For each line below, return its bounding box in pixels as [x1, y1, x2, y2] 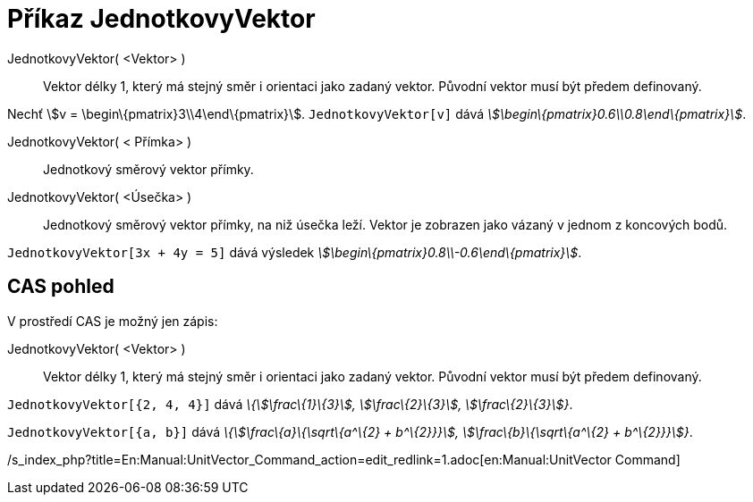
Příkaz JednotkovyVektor [7, 4, 316, 34]
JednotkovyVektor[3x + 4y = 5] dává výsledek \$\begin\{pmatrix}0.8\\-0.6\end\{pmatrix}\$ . [7, 244, 582, 260]
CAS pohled [7, 275, 114, 298]
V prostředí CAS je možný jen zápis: [7, 313, 218, 329]
